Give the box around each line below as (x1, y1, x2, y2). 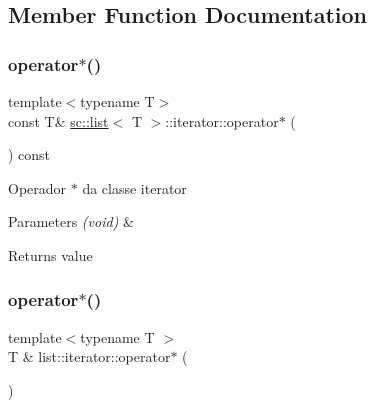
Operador (8, 177, 67, 198)
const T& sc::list (8, 110, 109, 131)
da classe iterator (82, 177, 187, 198)
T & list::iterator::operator (8, 346, 171, 367)
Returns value (8, 244, 93, 265)
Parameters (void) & (8, 211, 134, 232)
